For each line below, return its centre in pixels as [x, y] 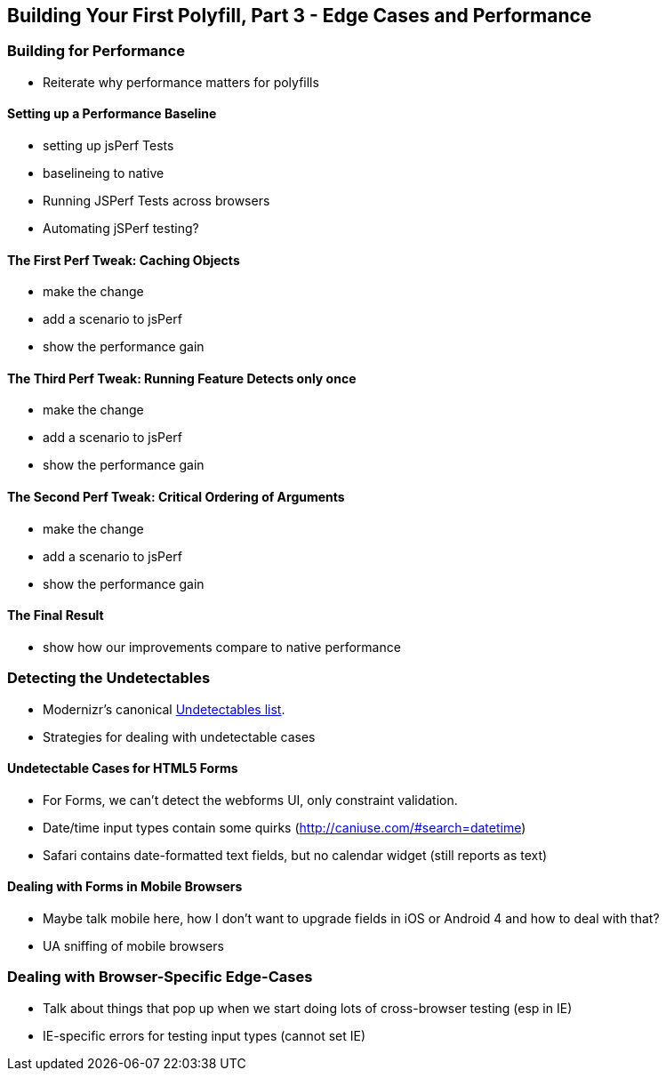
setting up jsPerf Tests [108, 146]
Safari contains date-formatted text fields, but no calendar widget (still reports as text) [295, 855]
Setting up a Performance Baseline [112, 114]
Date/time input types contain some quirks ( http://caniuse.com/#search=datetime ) [285, 827]
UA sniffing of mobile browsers [133, 946]
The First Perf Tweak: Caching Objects [124, 260]
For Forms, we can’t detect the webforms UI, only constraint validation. [250, 800]
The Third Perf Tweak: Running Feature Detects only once [182, 378]
